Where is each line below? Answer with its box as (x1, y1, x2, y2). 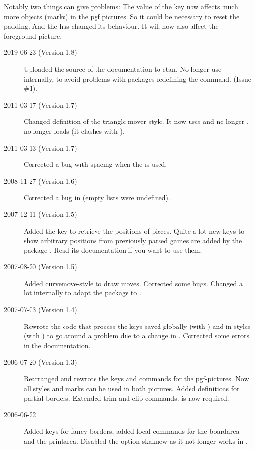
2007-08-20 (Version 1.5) (4, 261, 77, 272)
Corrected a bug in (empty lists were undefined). (24, 192, 170, 203)
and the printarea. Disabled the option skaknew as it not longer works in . (24, 436, 248, 446)
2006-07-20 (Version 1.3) (4, 357, 77, 367)
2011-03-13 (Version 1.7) (4, 142, 77, 153)
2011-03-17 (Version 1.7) (4, 99, 77, 110)
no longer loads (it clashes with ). (24, 125, 125, 136)
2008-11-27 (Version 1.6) (4, 175, 77, 186)
